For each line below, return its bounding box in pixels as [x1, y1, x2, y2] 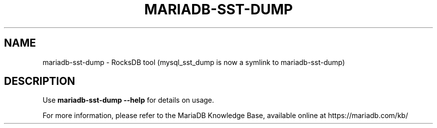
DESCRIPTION [4, 75, 75, 88]
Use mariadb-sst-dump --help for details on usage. [42, 96, 215, 105]
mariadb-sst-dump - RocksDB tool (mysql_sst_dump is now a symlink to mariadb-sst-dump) [42, 58, 345, 66]
